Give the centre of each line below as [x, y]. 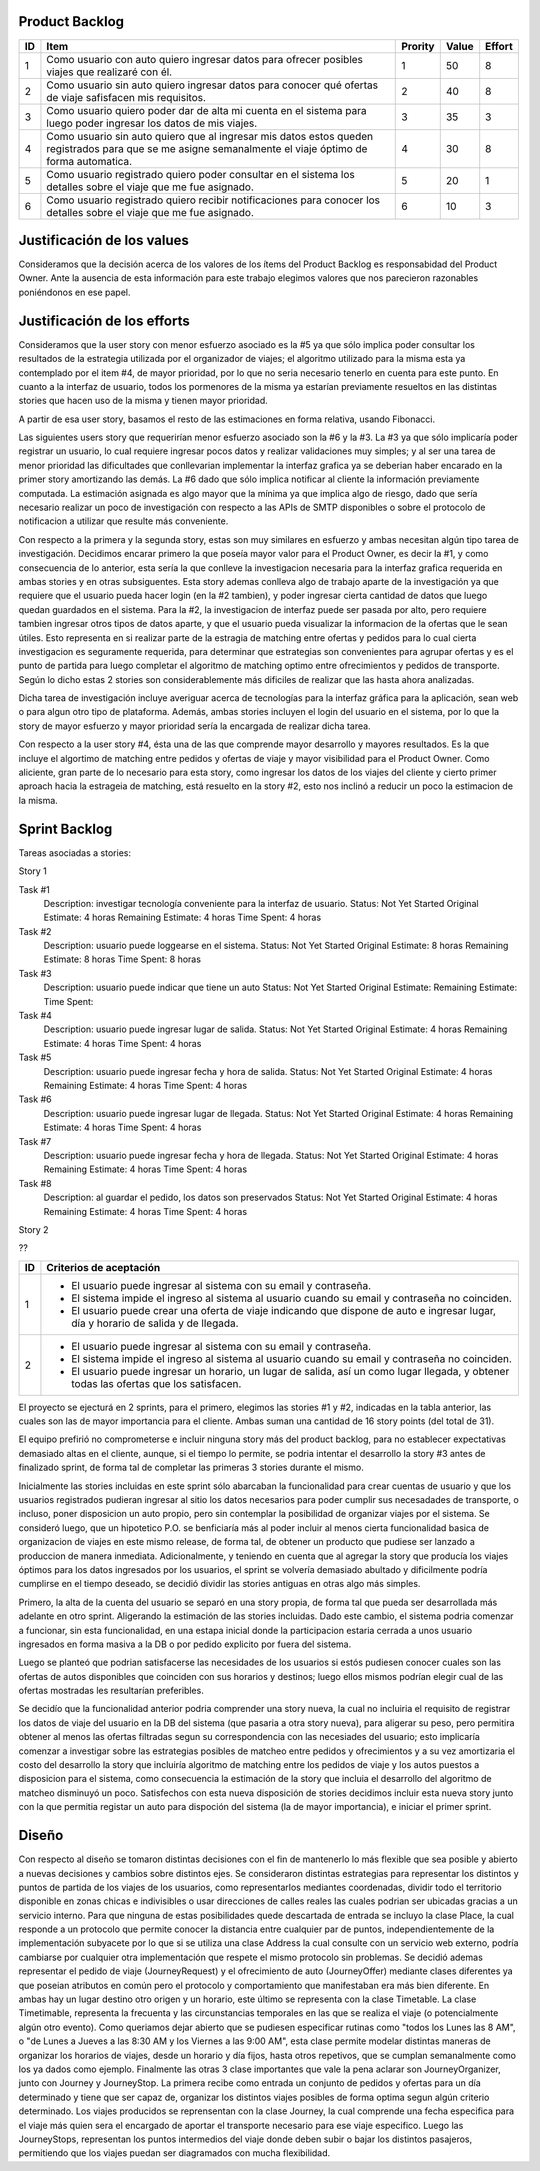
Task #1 [34, 889]
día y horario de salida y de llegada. [155, 1323]
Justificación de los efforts [104, 320]
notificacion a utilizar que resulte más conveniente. [123, 521]
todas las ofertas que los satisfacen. [156, 1383]
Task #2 [35, 931]
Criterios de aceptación [103, 1267]
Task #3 [35, 973]
